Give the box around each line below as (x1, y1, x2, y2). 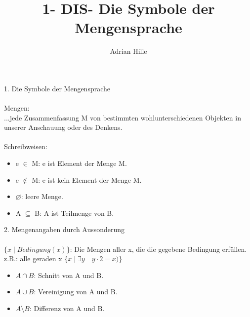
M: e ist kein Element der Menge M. (32, 174, 142, 185)
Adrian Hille (110, 46, 147, 56)
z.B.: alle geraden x (4, 253, 62, 264)
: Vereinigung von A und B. (34, 286, 118, 297)
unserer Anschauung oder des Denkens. (4, 122, 123, 132)
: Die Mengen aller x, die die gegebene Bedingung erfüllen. (70, 243, 247, 254)
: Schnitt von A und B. (34, 270, 104, 280)
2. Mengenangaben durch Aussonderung (4, 224, 125, 235)
